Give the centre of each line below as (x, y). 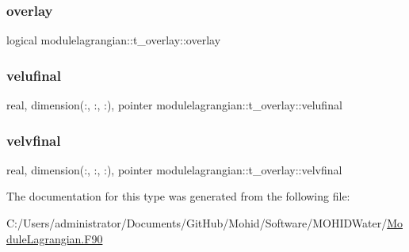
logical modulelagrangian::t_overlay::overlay (114, 40)
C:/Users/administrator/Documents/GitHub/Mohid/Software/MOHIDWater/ (197, 223)
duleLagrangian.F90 (55, 238)
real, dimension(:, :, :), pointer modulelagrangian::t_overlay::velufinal (174, 105)
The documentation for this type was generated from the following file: (178, 196)
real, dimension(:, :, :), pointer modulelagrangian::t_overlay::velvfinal (174, 169)
